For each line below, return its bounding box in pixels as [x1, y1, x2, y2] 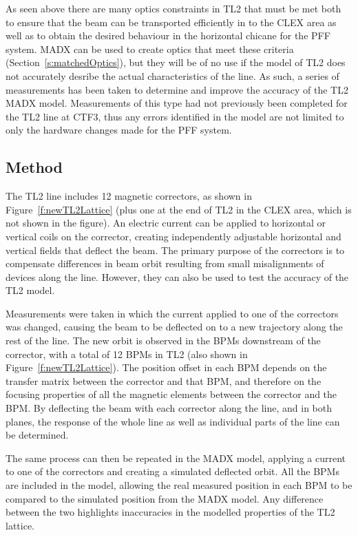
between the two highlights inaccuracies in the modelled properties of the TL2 [6, 505, 335, 519]
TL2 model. [6, 283, 55, 297]
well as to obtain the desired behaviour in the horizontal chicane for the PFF [6, 28, 330, 43]
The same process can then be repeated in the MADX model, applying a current [6, 450, 346, 465]
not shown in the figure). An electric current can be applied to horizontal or [6, 216, 326, 230]
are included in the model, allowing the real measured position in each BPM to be [6, 478, 352, 492]
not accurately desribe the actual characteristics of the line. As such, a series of [6, 68, 339, 83]
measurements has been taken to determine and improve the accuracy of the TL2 [6, 82, 348, 96]
